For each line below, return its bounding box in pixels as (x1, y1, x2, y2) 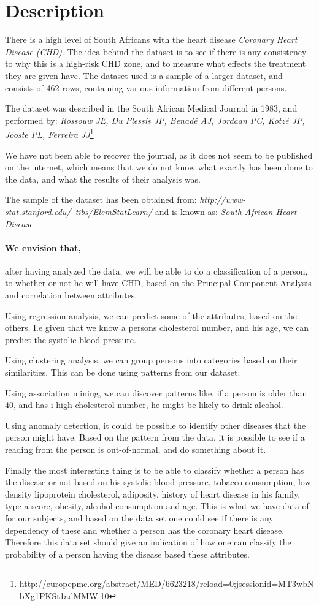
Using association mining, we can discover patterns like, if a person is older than (5, 386, 307, 399)
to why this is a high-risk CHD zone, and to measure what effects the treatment (5, 57, 306, 70)
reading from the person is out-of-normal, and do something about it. (5, 443, 266, 456)
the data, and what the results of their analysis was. (5, 172, 201, 185)
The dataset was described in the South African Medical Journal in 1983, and (5, 102, 298, 115)
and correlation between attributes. (5, 289, 137, 301)
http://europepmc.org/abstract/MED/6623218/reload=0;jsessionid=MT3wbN (19, 577, 314, 590)
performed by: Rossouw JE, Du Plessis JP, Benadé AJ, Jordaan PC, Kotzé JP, (5, 113, 305, 126)
